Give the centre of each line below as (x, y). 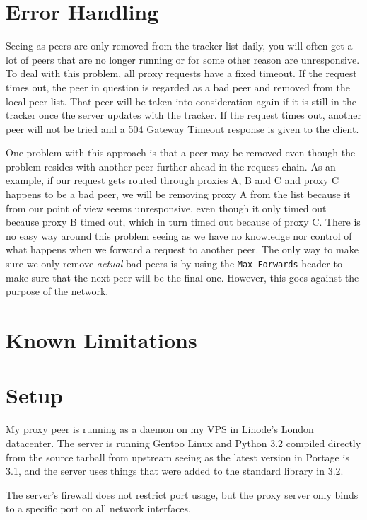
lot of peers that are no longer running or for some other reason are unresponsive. (183, 59)
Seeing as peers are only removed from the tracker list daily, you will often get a (179, 46)
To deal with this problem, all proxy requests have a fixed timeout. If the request (181, 73)
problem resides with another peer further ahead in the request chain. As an (171, 166)
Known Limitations (101, 340)
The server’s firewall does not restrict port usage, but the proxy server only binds (182, 494)
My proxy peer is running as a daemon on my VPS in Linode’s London (160, 429)
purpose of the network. (57, 291)
